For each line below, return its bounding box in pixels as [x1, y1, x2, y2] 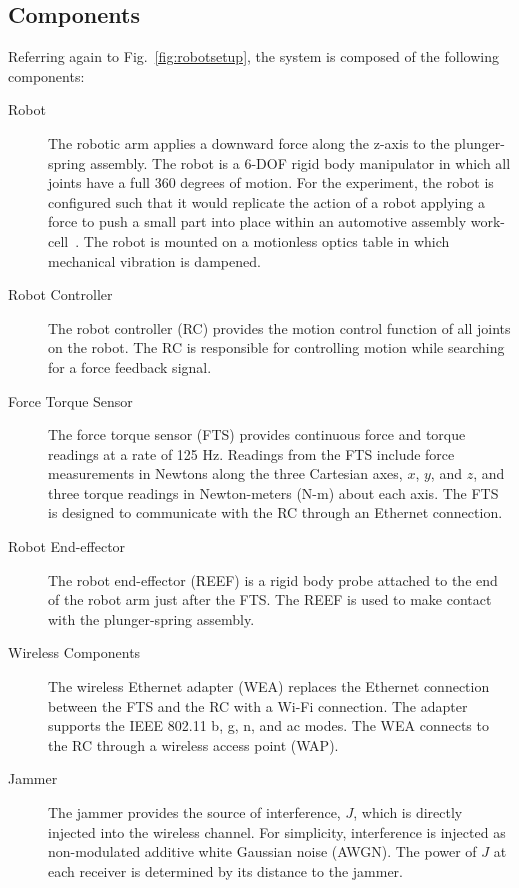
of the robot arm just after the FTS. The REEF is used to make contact [48, 589, 492, 610]
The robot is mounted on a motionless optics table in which [83, 230, 450, 251]
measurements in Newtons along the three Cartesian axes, [48, 463, 403, 484]
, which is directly [353, 802, 463, 823]
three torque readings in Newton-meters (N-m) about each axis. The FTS [48, 482, 499, 503]
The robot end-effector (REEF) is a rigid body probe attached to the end [48, 569, 498, 590]
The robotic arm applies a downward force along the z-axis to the [48, 132, 450, 153]
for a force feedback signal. [48, 356, 212, 377]
